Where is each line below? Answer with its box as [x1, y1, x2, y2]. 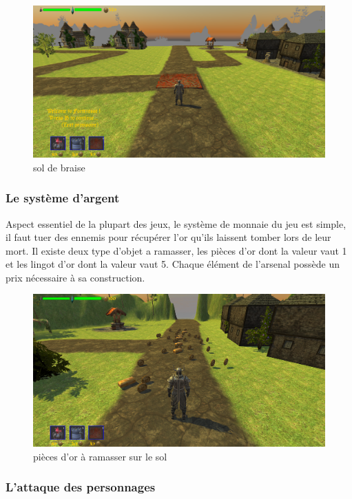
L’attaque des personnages [6, 478, 156, 496]
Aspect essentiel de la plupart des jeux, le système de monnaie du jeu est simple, [6, 216, 346, 231]
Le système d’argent [6, 189, 120, 206]
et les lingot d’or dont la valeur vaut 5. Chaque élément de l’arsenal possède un [6, 257, 340, 271]
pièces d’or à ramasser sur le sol [33, 449, 167, 463]
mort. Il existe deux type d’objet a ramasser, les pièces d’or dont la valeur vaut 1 [6, 243, 347, 257]
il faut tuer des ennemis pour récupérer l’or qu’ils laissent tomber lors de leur [6, 230, 331, 244]
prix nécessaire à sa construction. [6, 270, 145, 284]
